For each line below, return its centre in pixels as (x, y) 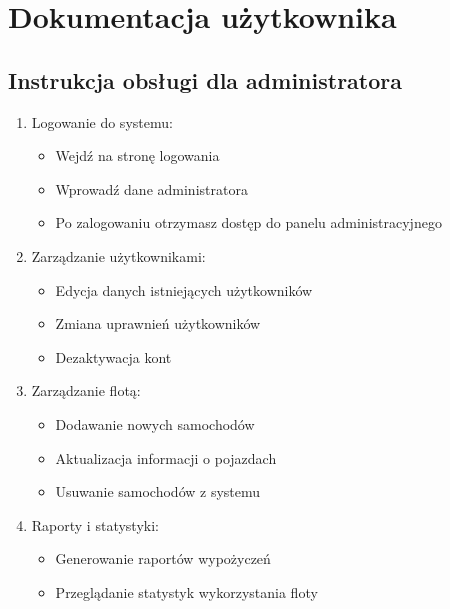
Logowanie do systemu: (102, 121)
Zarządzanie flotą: (86, 390)
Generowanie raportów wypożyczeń (163, 558)
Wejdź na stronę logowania (137, 155)
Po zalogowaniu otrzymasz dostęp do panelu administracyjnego (248, 222)
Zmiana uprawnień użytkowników (158, 323)
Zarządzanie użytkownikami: (118, 255)
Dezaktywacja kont (113, 356)
